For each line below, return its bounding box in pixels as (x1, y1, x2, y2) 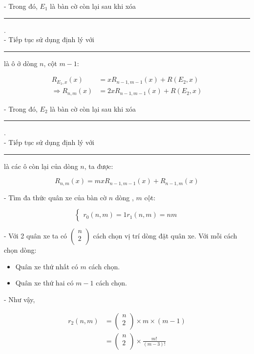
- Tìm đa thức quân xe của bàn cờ (4, 192, 106, 202)
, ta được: (84, 161, 113, 171)
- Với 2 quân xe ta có (4, 231, 67, 241)
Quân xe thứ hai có (15, 278, 74, 288)
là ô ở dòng (4, 58, 38, 68)
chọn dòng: (4, 245, 37, 255)
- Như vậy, (4, 294, 35, 304)
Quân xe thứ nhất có (15, 261, 78, 271)
